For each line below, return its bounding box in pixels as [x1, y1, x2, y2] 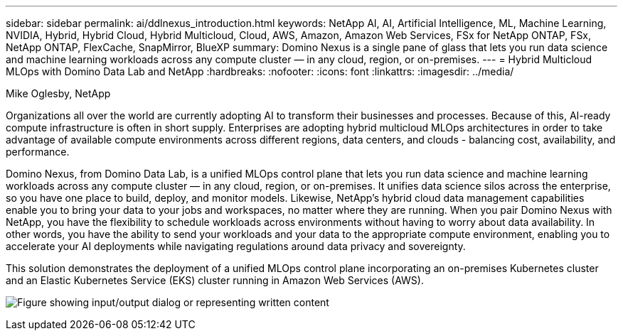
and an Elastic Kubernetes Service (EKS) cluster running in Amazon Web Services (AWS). [6, 274, 424, 286]
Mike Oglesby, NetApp [6, 87, 111, 99]
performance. [6, 146, 70, 158]
